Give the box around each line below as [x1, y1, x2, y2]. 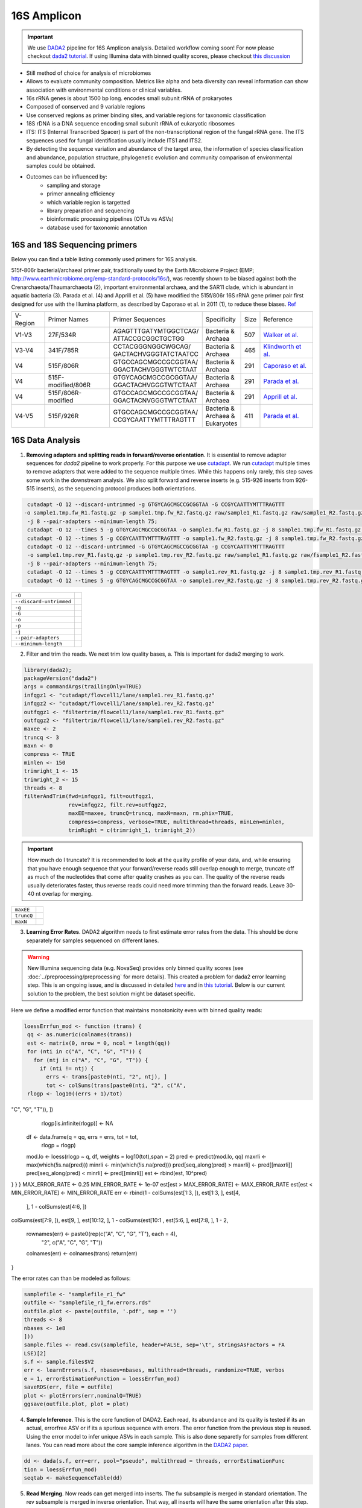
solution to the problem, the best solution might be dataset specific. [27, 990, 195, 997]
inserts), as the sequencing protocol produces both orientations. [36, 485, 196, 492]
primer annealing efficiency [46, 190, 115, 197]
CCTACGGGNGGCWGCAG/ [113, 343, 191, 350]
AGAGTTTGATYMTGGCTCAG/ [113, 327, 199, 335]
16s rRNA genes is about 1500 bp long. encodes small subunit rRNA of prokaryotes [26, 94, 232, 102]
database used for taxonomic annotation [46, 224, 148, 231]
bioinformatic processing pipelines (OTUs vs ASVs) [46, 215, 174, 223]
